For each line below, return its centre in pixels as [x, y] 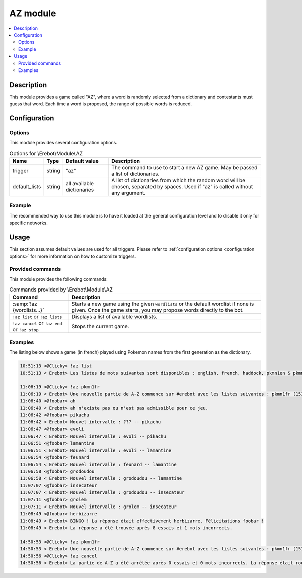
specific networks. [28, 223]
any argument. [129, 193]
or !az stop [25, 330]
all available [80, 184]
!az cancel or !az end [37, 323]
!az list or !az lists [37, 317]
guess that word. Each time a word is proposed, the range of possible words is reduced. [101, 104]
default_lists [27, 187]
